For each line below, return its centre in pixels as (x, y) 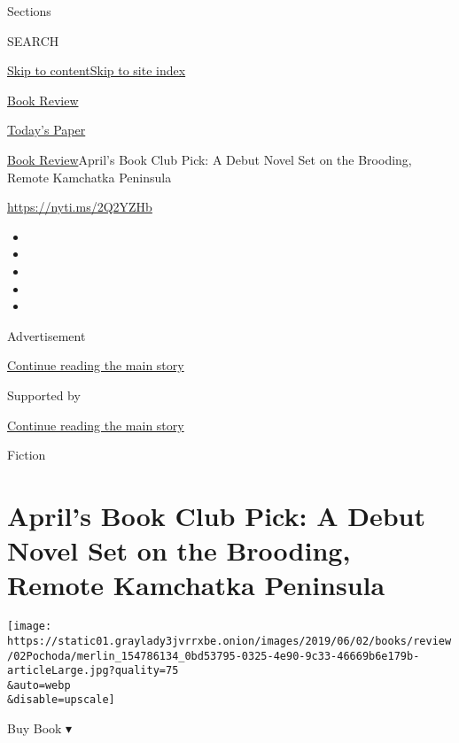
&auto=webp (39, 685)
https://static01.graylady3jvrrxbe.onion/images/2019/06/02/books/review (229, 641)
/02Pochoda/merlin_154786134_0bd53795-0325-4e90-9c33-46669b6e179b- (214, 656)
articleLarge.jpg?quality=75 (93, 671)
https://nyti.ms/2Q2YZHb (80, 207)
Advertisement (47, 335)
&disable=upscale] (61, 700)
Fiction (27, 455)
